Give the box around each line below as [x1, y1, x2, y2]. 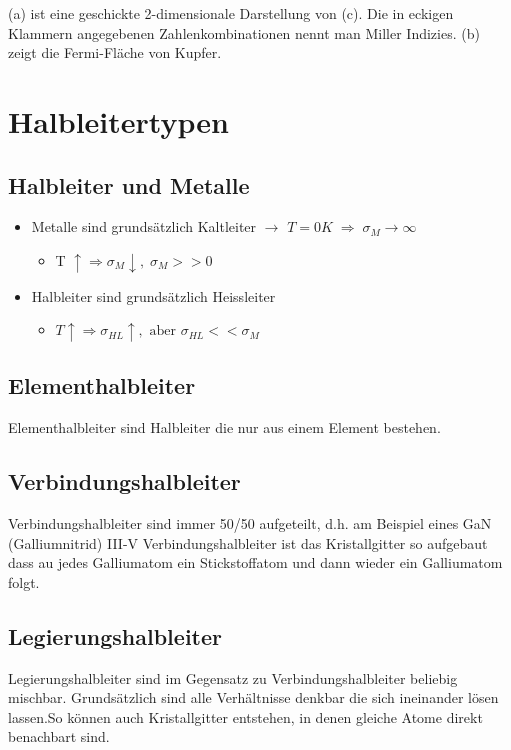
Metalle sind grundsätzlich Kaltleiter [31, 216, 257, 237]
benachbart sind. [8, 726, 110, 747]
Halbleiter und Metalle [8, 169, 250, 200]
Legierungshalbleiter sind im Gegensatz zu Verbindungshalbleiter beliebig [8, 667, 458, 688]
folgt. [8, 571, 40, 592]
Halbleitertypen [8, 100, 229, 141]
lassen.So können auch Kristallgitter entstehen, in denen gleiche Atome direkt [8, 706, 483, 727]
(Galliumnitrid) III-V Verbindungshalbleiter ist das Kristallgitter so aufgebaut [8, 532, 488, 553]
